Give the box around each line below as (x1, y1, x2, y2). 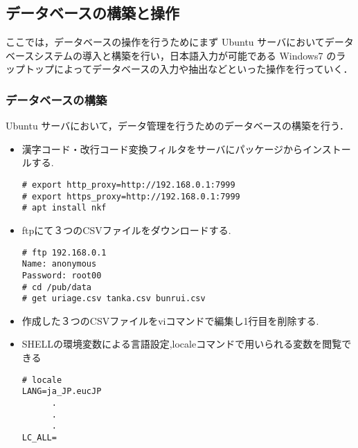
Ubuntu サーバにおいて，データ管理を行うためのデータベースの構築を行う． (6, 118, 349, 133)
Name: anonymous (21, 259, 97, 269)
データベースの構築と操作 (6, 2, 179, 24)
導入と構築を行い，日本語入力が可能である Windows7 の (82, 48, 337, 62)
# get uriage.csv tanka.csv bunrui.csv (21, 294, 206, 304)
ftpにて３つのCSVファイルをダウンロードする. (21, 222, 231, 237)
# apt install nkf (21, 203, 107, 213)
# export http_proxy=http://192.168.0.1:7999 (21, 179, 235, 190)
